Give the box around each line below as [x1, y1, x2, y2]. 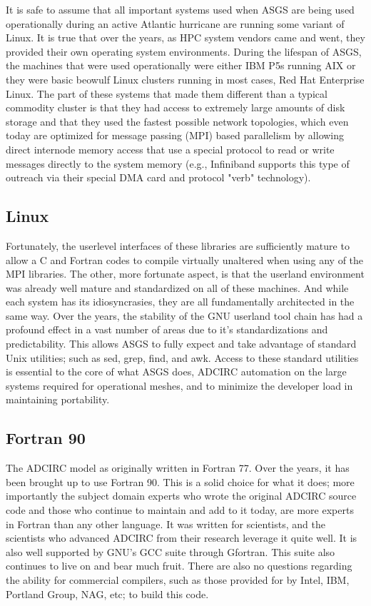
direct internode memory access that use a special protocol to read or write [6, 141, 335, 156]
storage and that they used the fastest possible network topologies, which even [6, 113, 349, 128]
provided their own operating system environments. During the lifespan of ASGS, [6, 44, 362, 59]
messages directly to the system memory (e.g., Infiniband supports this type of [6, 156, 350, 171]
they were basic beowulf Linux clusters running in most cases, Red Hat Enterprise [6, 71, 365, 86]
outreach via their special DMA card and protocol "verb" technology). [6, 170, 311, 185]
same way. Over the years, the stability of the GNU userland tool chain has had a [6, 308, 363, 323]
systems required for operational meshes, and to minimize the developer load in [6, 378, 353, 393]
